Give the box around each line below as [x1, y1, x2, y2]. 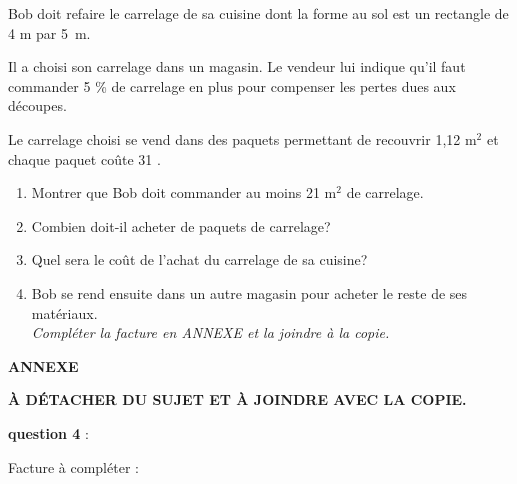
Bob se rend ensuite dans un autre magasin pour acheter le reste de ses [31, 282, 468, 303]
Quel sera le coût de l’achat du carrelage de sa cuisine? [31, 249, 368, 270]
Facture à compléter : [8, 456, 139, 477]
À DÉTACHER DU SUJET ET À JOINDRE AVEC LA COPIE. [8, 389, 467, 410]
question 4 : [8, 422, 89, 443]
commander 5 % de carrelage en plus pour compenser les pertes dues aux [8, 75, 456, 96]
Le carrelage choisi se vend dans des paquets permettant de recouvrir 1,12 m [8, 128, 477, 149]
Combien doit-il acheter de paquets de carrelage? [31, 215, 331, 236]
